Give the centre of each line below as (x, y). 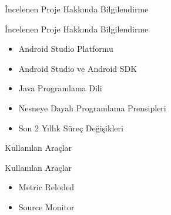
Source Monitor (46, 206)
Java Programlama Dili (60, 88)
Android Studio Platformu (66, 49)
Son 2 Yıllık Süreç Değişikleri (71, 128)
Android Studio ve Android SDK (78, 68)
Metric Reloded (46, 187)
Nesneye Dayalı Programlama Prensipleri (92, 107)
